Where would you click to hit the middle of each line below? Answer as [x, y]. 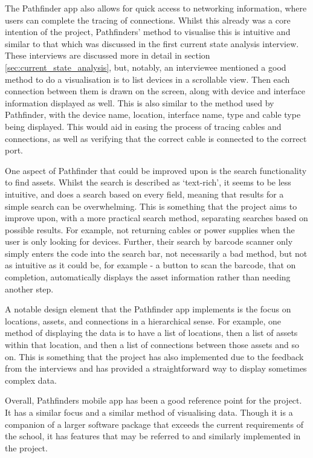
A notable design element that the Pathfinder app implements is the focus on [148, 309]
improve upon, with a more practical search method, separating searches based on [156, 218]
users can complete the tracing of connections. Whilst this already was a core [148, 20]
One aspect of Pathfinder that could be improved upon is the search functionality [156, 170]
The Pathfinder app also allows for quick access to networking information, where [156, 8]
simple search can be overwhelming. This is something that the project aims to [151, 206]
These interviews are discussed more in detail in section [108, 55]
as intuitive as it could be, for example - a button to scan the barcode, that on [150, 265]
